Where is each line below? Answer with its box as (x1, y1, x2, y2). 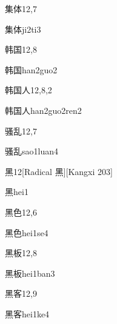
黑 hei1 (5, 185, 28, 198)
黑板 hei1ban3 (5, 266, 55, 279)
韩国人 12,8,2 (5, 84, 52, 96)
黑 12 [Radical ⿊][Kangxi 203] (5, 165, 113, 177)
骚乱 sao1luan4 (5, 145, 58, 157)
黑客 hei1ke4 (5, 307, 50, 320)
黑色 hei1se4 (5, 226, 48, 239)
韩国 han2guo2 (5, 63, 58, 76)
